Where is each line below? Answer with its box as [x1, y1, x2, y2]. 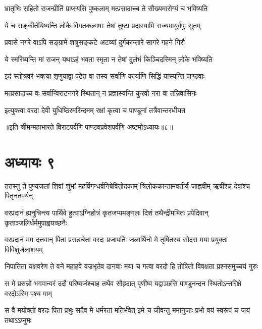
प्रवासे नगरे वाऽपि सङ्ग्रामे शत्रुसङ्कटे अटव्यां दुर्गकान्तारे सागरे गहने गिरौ [5, 37, 185, 47]
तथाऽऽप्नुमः [5, 314, 32, 325]
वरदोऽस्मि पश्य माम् [5, 288, 52, 298]
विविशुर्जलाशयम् [5, 244, 43, 254]
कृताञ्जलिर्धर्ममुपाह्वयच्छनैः [5, 217, 67, 228]
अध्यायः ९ [5, 151, 55, 172]
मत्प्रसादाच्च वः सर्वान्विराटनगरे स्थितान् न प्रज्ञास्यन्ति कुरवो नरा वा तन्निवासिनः [5, 87, 197, 98]
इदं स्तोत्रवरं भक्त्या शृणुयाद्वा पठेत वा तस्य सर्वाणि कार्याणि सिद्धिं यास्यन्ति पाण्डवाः [5, 71, 205, 81]
